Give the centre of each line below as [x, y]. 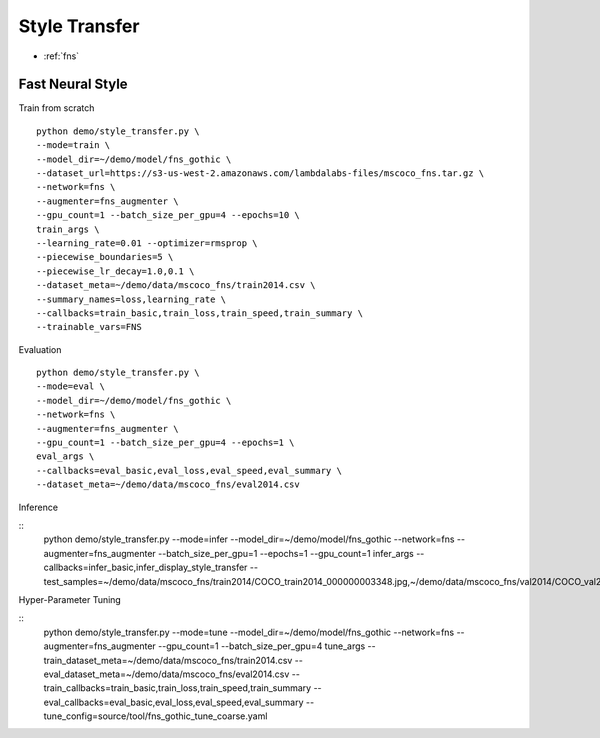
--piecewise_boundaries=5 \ [105, 257]
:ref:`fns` [61, 56]
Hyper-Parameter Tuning [70, 599]
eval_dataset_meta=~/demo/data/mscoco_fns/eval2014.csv [166, 674]
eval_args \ [65, 456]
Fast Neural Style [73, 84]
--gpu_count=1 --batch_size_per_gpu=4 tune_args [262, 646]
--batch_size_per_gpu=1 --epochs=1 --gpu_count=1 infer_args [286, 553]
